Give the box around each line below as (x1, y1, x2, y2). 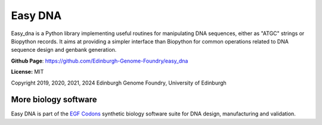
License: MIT (11, 68, 44, 76)
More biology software (11, 95, 98, 105)
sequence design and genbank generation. (11, 46, 117, 54)
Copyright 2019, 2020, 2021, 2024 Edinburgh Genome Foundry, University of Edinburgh (11, 79, 227, 86)
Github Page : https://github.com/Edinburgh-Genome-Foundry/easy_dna (11, 57, 188, 64)
